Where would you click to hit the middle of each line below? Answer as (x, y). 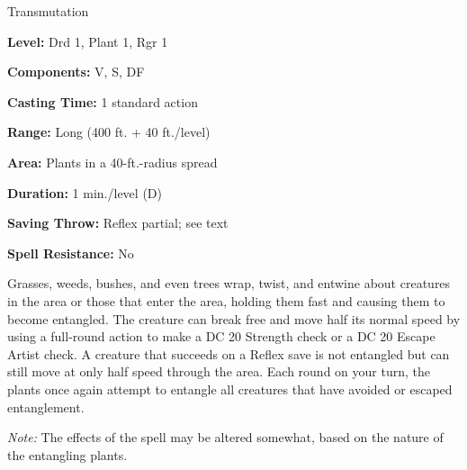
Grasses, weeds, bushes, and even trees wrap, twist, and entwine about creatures (229, 283)
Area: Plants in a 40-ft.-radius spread (112, 162)
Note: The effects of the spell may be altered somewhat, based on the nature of (225, 437)
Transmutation (48, 11)
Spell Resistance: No (71, 253)
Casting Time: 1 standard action (103, 101)
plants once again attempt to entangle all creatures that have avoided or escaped (230, 389)
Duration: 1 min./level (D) (85, 192)
